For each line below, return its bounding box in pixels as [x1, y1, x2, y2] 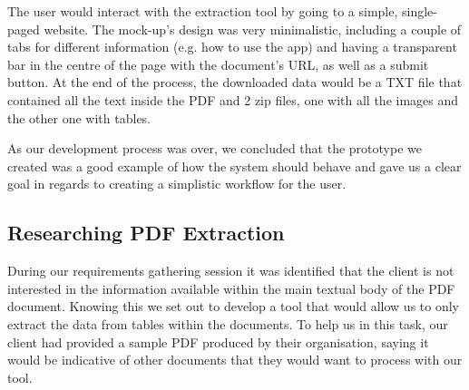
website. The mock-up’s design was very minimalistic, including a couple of [44, 19, 462, 38]
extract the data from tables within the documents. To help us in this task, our [7, 314, 448, 333]
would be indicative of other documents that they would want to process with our [7, 350, 463, 369]
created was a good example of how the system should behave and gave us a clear [7, 156, 462, 175]
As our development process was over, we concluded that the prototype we [7, 139, 422, 158]
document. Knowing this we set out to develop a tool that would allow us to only [7, 297, 459, 316]
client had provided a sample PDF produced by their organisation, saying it [7, 332, 429, 351]
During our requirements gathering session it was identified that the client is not [7, 261, 454, 280]
